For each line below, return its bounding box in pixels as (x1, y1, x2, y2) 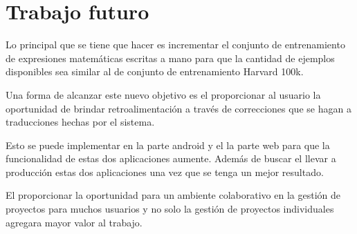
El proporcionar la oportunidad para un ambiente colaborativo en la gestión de (6, 188, 340, 202)
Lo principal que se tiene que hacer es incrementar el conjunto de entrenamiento (6, 37, 345, 52)
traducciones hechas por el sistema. (6, 115, 155, 129)
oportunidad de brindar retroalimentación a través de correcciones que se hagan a (6, 101, 351, 115)
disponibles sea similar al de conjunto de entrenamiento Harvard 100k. (6, 64, 304, 79)
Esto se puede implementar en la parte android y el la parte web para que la (6, 137, 330, 152)
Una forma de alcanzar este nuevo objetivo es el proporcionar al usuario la (6, 87, 321, 101)
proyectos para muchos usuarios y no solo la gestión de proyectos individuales (6, 202, 334, 216)
